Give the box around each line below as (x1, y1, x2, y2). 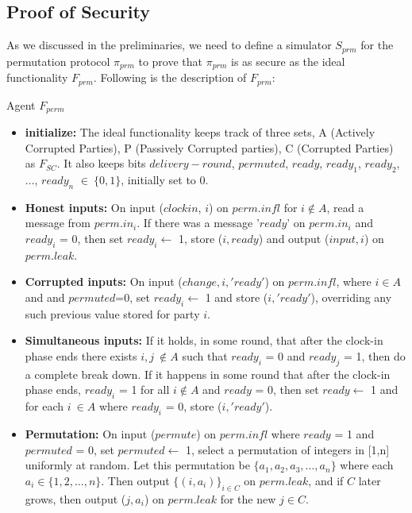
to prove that (138, 52, 202, 69)
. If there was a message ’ (137, 214, 260, 231)
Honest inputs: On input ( (25, 199, 164, 215)
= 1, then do (343, 347, 406, 364)
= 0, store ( (165, 398, 222, 415)
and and (25, 288, 65, 305)
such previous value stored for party (25, 305, 200, 322)
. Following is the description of (93, 69, 247, 86)
